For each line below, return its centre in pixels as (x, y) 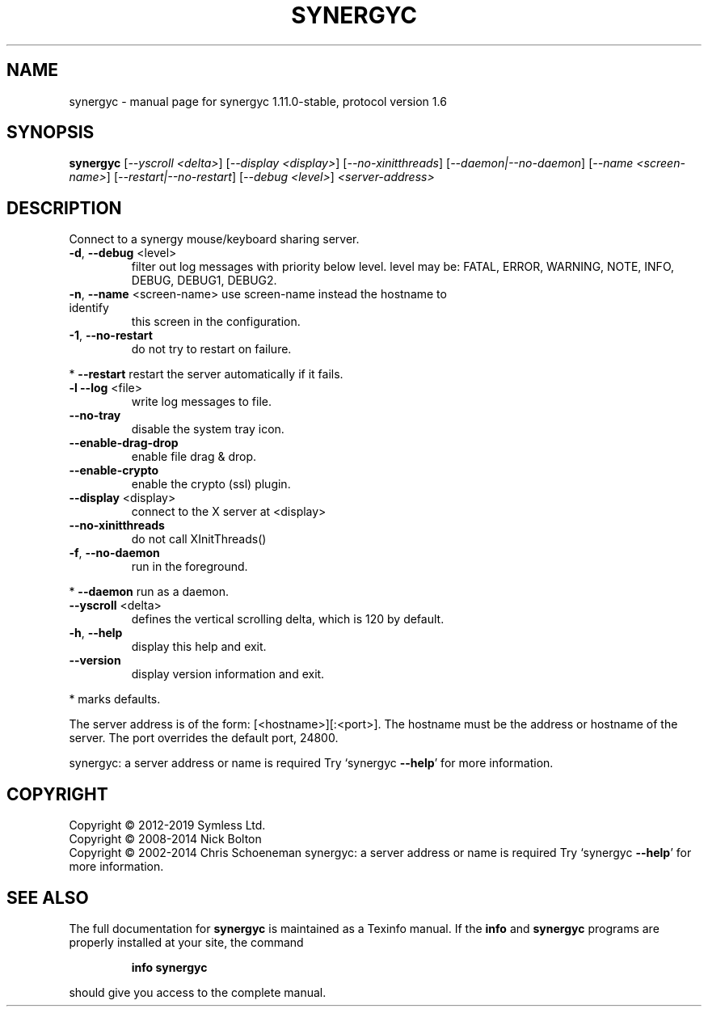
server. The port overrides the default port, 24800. (204, 738)
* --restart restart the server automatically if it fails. (206, 374)
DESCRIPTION (64, 208)
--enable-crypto (114, 471)
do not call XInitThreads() (199, 539)
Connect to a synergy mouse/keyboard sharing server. (214, 239)
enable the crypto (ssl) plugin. (211, 484)
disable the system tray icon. (208, 429)
